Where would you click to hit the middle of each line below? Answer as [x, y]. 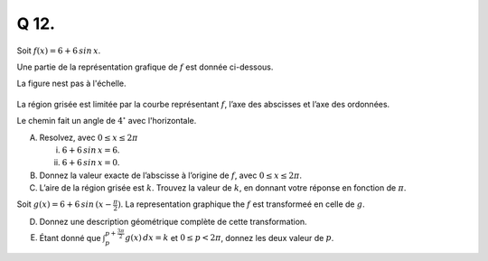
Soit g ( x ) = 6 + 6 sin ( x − [64, 204]
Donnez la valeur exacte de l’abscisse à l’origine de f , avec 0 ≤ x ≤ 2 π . [171, 175]
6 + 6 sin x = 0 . [91, 163]
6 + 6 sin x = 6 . [91, 150]
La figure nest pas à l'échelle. [71, 84]
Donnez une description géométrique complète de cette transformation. [173, 222]
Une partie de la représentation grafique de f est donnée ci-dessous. [145, 67]
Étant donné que [70, 238]
